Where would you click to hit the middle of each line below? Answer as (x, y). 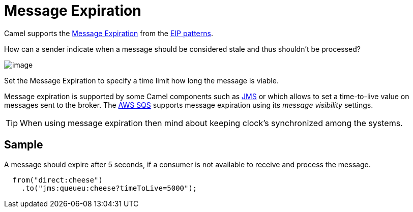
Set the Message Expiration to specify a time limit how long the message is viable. (141, 80)
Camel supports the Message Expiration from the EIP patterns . (109, 33)
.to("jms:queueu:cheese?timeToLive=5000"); (109, 188)
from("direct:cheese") (57, 180)
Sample (24, 145)
